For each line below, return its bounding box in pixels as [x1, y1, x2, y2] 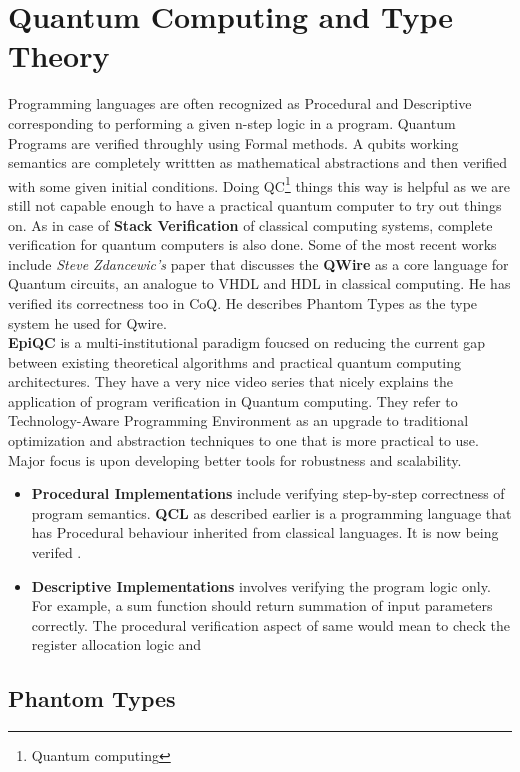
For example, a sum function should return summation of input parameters [31, 595, 493, 616]
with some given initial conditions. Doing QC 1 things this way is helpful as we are [8, 172, 510, 196]
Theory [8, 35, 110, 76]
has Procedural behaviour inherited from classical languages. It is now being [31, 522, 499, 543]
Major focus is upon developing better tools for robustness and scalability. [8, 449, 462, 470]
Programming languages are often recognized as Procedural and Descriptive [8, 93, 472, 114]
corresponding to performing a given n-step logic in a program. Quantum [8, 112, 456, 133]
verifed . [31, 542, 82, 563]
